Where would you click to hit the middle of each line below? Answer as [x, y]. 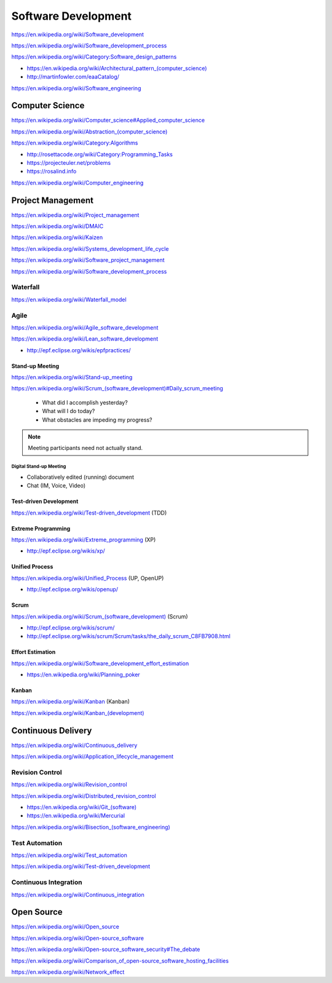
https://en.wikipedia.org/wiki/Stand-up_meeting [72, 377]
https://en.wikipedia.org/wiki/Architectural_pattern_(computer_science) [117, 68]
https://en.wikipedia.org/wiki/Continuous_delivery [74, 745]
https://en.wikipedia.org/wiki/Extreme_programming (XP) [84, 539]
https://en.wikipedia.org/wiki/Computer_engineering [77, 183]
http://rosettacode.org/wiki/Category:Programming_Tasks [100, 154]
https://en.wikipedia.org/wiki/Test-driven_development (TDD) [89, 513]
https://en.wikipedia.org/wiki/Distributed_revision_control [84, 795]
